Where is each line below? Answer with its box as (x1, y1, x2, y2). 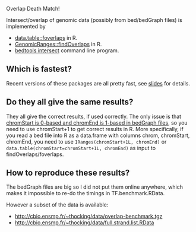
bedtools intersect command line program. (14, 47, 119, 54)
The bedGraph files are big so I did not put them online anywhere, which (6, 183, 183, 190)
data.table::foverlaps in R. (14, 34, 78, 41)
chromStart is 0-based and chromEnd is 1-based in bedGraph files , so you (6, 119, 188, 126)
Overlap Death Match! (6, 5, 61, 12)
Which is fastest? (6, 64, 72, 74)
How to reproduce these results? (6, 168, 130, 178)
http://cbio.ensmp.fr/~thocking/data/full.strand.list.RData (14, 219, 154, 226)
